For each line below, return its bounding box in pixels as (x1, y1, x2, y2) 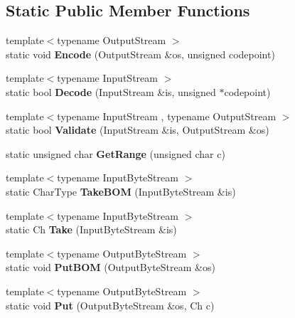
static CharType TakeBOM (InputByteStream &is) (6, 184, 236, 198)
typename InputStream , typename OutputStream (57, 108, 277, 123)
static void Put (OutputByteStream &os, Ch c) (6, 297, 215, 312)
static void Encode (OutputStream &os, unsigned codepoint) (6, 46, 275, 61)
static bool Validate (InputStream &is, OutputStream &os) (6, 122, 269, 137)
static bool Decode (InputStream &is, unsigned (6, 84, 216, 99)
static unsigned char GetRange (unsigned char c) (6, 146, 225, 161)
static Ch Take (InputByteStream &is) (6, 222, 177, 237)
